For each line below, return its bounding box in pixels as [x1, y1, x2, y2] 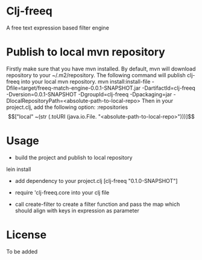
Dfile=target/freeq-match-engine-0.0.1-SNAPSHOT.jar [6, 84, 141, 91]
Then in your [141, 97, 174, 104]
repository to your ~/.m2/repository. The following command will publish [6, 71, 186, 79]
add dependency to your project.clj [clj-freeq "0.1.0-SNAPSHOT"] [14, 177, 178, 184]
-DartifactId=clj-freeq [141, 84, 196, 91]
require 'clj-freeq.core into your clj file [14, 188, 110, 196]
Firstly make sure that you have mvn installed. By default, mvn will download [6, 65, 196, 72]
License [6, 228, 47, 241]
